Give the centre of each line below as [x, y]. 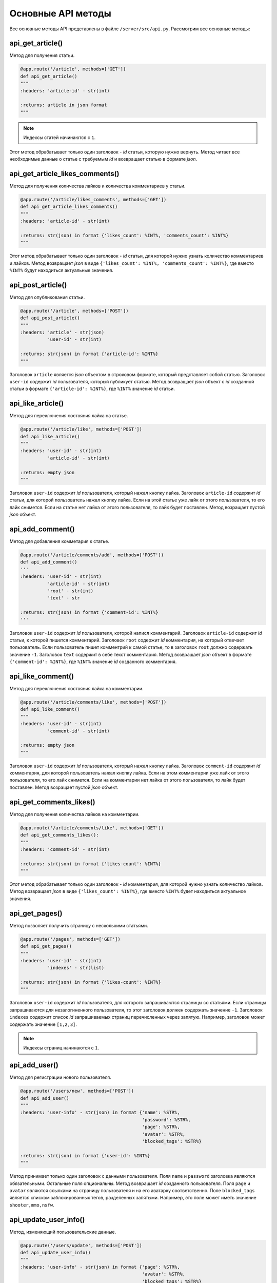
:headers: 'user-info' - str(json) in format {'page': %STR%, [100, 1267]
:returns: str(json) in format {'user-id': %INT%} [85, 1155]
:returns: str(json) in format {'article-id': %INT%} [89, 354]
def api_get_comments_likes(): [60, 835]
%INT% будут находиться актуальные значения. [62, 270]
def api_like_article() [50, 436]
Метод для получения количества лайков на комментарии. [74, 814]
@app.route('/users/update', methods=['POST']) [81, 1245]
